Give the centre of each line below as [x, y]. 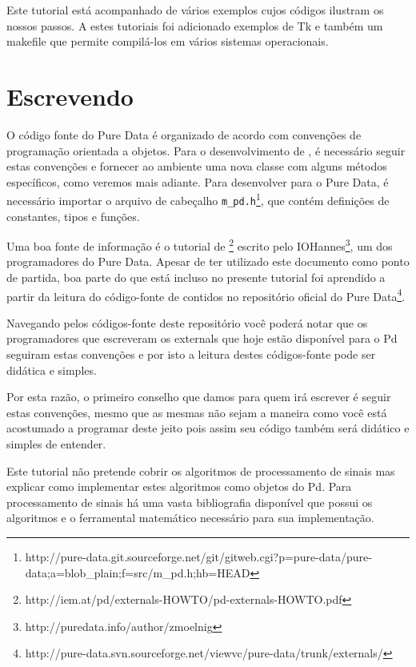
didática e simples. [52, 370]
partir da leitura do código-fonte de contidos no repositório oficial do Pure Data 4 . [206, 295]
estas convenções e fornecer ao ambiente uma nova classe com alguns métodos [197, 166]
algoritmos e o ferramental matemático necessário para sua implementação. [190, 518]
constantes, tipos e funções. [73, 216]
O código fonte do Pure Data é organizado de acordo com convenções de [184, 134]
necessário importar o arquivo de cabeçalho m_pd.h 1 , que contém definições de [198, 199]
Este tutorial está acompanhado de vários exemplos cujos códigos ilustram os [195, 10]
